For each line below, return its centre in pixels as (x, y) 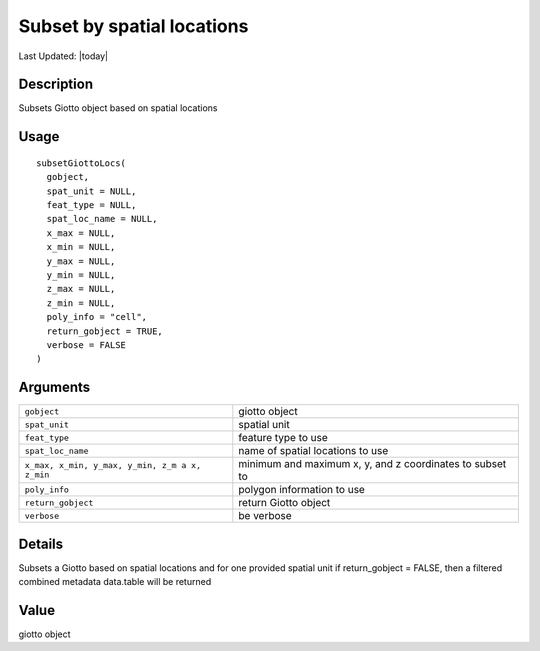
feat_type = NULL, (91, 205)
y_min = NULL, (81, 274)
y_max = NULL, (81, 261)
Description (56, 84)
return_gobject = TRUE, (105, 331)
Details (41, 543)
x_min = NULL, (81, 247)
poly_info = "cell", (97, 317)
